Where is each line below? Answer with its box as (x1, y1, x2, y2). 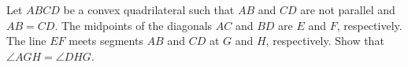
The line (6, 32, 46, 49)
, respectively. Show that (265, 32, 384, 49)
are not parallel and (300, 2, 395, 17)
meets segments (69, 32, 143, 49)
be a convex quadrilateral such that (63, 2, 235, 17)
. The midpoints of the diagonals (54, 17, 213, 33)
